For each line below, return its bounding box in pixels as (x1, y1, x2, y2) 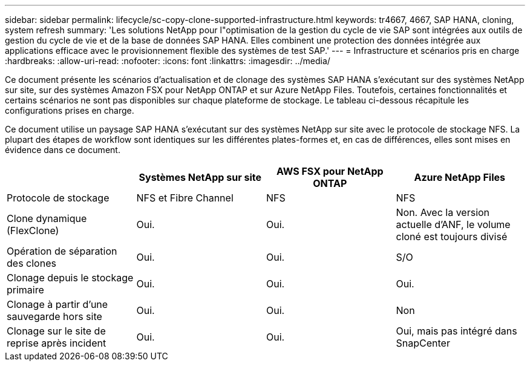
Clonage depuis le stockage (7, 272, 134, 284)
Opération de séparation (7, 245, 117, 257)
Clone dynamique (7, 212, 87, 224)
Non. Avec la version (396, 206, 490, 218)
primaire (7, 284, 44, 296)
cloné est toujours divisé (396, 230, 508, 243)
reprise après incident (7, 337, 106, 349)
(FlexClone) (7, 224, 59, 237)
